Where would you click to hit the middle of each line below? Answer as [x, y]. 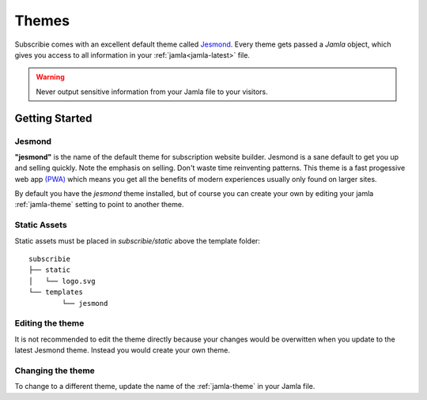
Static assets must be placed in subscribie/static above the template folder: [138, 240]
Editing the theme [49, 323]
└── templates [56, 292]
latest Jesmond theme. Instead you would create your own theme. [123, 350]
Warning [50, 77]
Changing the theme [55, 370]
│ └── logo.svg [62, 281]
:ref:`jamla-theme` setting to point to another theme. [99, 205]
